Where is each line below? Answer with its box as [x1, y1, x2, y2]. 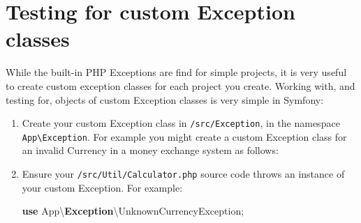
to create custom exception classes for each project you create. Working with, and [6, 78, 355, 93]
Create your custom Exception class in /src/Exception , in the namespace [22, 116, 340, 130]
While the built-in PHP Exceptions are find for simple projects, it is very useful [6, 65, 347, 79]
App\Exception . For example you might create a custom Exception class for [22, 129, 347, 144]
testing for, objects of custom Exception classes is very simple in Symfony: [6, 92, 324, 107]
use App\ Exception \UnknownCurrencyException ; [22, 203, 244, 218]
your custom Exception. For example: [22, 180, 183, 194]
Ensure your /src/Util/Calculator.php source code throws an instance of [22, 167, 345, 180]
